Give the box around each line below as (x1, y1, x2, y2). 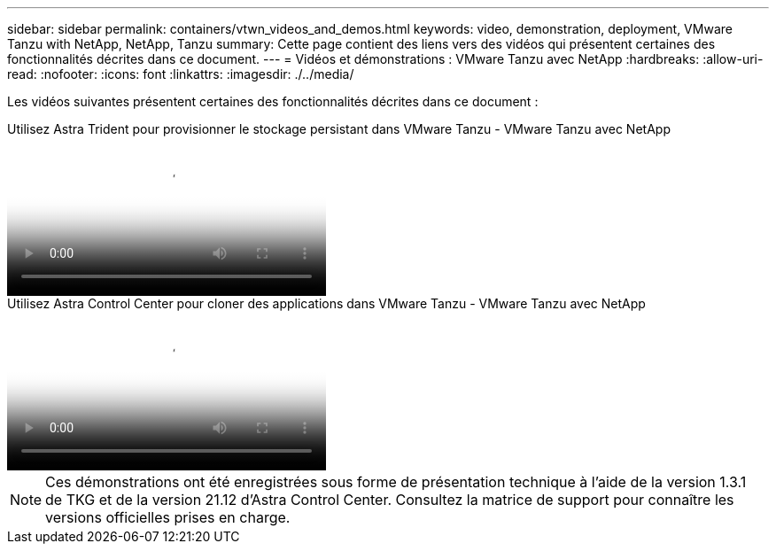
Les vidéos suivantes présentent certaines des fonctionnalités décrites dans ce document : (7, 94, 539, 109)
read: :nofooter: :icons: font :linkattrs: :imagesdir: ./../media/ (7, 66, 354, 81)
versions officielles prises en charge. (45, 508, 291, 526)
